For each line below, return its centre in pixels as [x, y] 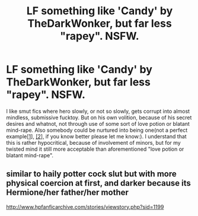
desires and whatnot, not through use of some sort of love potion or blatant [98, 123]
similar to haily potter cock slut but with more [91, 174]
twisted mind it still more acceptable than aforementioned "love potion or [95, 149]
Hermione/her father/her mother [68, 193]
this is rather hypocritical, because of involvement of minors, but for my [93, 142]
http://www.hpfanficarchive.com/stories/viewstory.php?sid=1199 [85, 207]
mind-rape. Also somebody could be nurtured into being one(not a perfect [97, 130]
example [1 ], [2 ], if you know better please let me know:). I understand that [96, 136]
